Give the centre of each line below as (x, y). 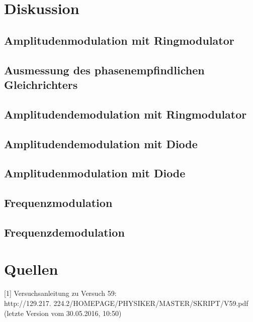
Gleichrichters (41, 84)
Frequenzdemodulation (64, 232)
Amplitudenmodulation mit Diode (95, 173)
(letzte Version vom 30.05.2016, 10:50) (63, 313)
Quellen (31, 269)
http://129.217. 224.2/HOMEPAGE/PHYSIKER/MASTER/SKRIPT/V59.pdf (126, 303)
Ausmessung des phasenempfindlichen (104, 70)
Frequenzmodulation (58, 203)
